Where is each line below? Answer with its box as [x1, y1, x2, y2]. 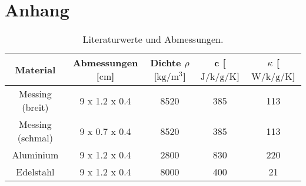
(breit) [22, 100, 49, 114]
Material [15, 62, 56, 76]
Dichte [150, 56, 181, 70]
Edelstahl [16, 165, 55, 179]
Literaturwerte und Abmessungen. [82, 32, 224, 46]
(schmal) [17, 131, 53, 145]
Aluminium [12, 148, 59, 162]
